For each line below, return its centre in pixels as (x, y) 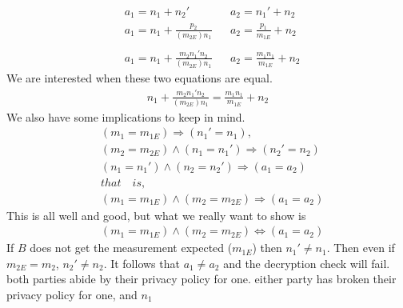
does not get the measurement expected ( (131, 248)
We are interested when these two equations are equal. (140, 78)
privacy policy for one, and (72, 294)
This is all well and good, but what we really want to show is (156, 215)
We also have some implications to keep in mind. (126, 116)
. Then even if (361, 248)
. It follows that (142, 263)
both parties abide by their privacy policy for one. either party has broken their (201, 279)
